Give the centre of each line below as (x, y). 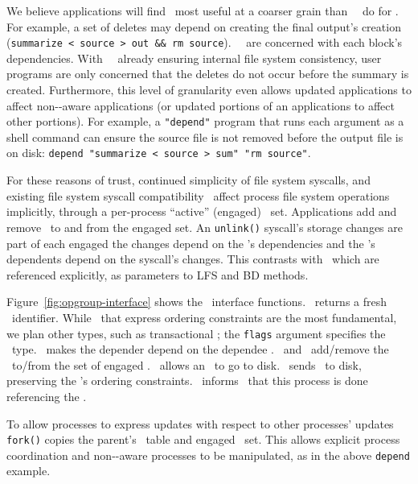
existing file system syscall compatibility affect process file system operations (198, 195)
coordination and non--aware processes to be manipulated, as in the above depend (208, 455)
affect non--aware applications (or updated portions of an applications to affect (201, 105)
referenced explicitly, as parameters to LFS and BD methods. (158, 274)
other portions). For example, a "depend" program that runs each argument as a (205, 121)
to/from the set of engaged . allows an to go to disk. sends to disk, (186, 364)
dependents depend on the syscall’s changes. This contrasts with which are (193, 259)
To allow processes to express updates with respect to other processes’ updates (200, 423)
